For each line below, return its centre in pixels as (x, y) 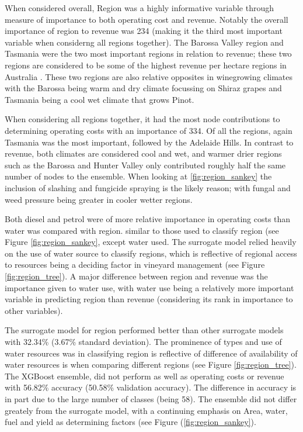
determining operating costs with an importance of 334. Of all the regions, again (149, 130)
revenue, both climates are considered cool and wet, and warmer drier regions (143, 153)
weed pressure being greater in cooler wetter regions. (99, 199)
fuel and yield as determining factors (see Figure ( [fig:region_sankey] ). (130, 422)
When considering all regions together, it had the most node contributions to (142, 119)
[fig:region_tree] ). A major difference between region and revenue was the (136, 276)
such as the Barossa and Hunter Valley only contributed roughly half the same (145, 165)
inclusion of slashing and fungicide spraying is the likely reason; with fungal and (148, 187)
